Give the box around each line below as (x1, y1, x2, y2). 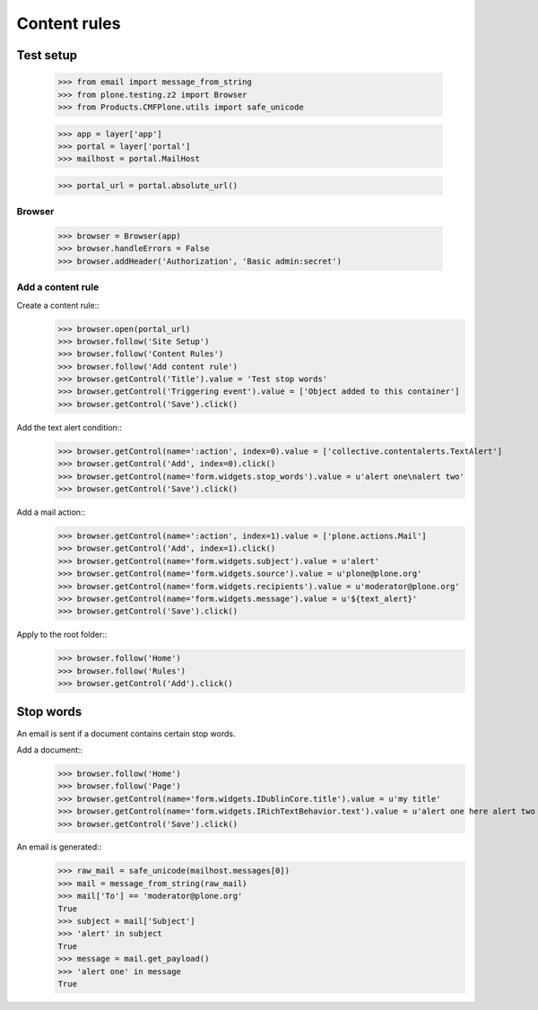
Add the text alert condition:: (16, 422, 123, 432)
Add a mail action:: (16, 507, 85, 518)
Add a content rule (16, 281, 100, 293)
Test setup (16, 48, 78, 63)
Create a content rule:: (16, 300, 100, 310)
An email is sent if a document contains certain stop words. (16, 727, 236, 739)
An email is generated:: (16, 841, 102, 852)
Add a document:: (16, 744, 83, 755)
